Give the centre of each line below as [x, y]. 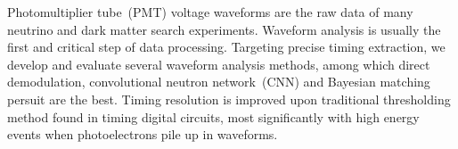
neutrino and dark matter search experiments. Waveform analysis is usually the [224, 29]
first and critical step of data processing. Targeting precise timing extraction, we [226, 47]
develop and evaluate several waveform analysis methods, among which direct [219, 64]
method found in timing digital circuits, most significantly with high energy [213, 116]
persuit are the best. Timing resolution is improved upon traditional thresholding [229, 99]
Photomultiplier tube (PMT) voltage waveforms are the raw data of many [210, 12]
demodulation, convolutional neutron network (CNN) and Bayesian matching [219, 82]
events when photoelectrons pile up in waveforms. [143, 134]
